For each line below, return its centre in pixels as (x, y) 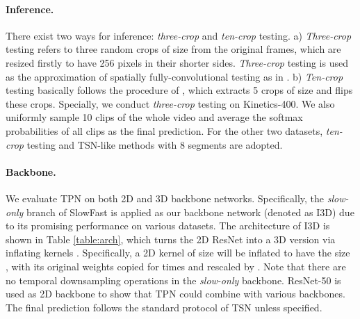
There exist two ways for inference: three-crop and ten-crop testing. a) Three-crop (179, 35)
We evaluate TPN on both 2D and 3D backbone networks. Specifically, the (165, 198)
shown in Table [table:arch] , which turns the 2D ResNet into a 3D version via (171, 239)
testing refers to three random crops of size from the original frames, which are (173, 49)
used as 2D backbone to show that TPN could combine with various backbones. (175, 294)
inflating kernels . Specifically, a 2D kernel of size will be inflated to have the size (178, 253)
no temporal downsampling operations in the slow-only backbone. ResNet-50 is (173, 280)
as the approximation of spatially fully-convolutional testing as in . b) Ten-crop (174, 76)
